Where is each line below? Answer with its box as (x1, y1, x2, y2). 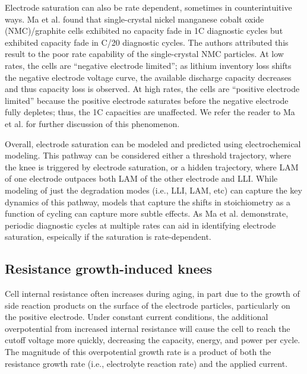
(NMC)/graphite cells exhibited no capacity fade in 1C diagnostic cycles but (5, 24, 283, 37)
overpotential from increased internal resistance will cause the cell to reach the (5, 322, 290, 334)
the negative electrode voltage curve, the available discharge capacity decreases (5, 71, 292, 83)
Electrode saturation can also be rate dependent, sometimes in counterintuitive (5, 1, 292, 13)
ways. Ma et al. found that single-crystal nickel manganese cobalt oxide (5, 12, 264, 25)
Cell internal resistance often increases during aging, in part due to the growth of (5, 287, 300, 300)
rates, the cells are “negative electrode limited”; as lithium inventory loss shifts (5, 59, 292, 71)
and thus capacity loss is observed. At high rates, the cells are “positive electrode (5, 83, 300, 95)
